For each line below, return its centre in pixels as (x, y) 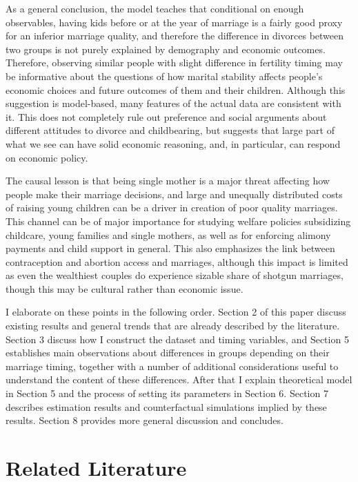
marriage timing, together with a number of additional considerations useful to (172, 366)
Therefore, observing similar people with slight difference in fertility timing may (174, 62)
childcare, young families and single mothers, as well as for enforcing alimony (168, 234)
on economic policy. (47, 157)
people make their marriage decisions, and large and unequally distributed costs (174, 194)
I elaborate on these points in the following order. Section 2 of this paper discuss (176, 312)
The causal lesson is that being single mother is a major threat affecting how (168, 181)
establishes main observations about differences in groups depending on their (168, 353)
